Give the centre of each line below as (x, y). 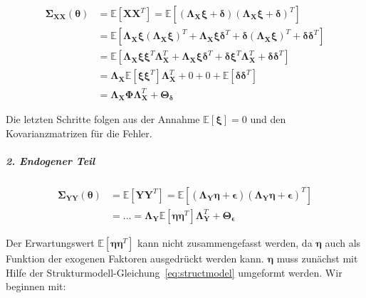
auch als (343, 242)
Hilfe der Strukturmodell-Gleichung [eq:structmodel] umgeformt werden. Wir (174, 272)
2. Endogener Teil (51, 160)
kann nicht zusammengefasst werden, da (225, 242)
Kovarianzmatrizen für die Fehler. (79, 133)
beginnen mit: (36, 286)
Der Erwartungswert (50, 242)
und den (268, 119)
